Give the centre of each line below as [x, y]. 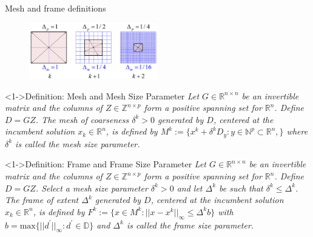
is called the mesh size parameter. [78, 143]
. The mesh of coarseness [82, 119]
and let [190, 188]
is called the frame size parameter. [190, 225]
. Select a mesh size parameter [92, 188]
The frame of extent [42, 200]
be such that [241, 188]
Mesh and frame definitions [56, 8]
